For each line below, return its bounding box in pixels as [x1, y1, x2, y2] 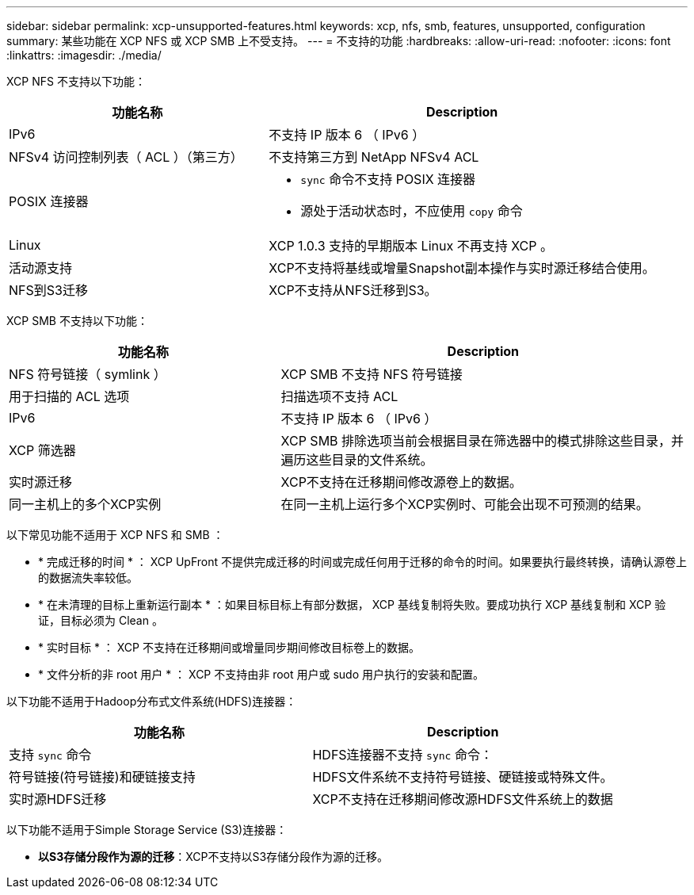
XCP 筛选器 [9, 442, 76, 458]
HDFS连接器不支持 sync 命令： [312, 747, 493, 763]
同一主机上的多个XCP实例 [9, 496, 162, 512]
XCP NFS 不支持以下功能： [6, 75, 146, 88]
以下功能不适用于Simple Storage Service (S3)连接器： [6, 823, 288, 836]
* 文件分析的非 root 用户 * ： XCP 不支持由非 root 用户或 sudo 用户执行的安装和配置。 [38, 667, 485, 681]
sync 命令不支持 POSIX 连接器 [300, 171, 476, 187]
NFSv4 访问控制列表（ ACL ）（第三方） [9, 149, 243, 165]
